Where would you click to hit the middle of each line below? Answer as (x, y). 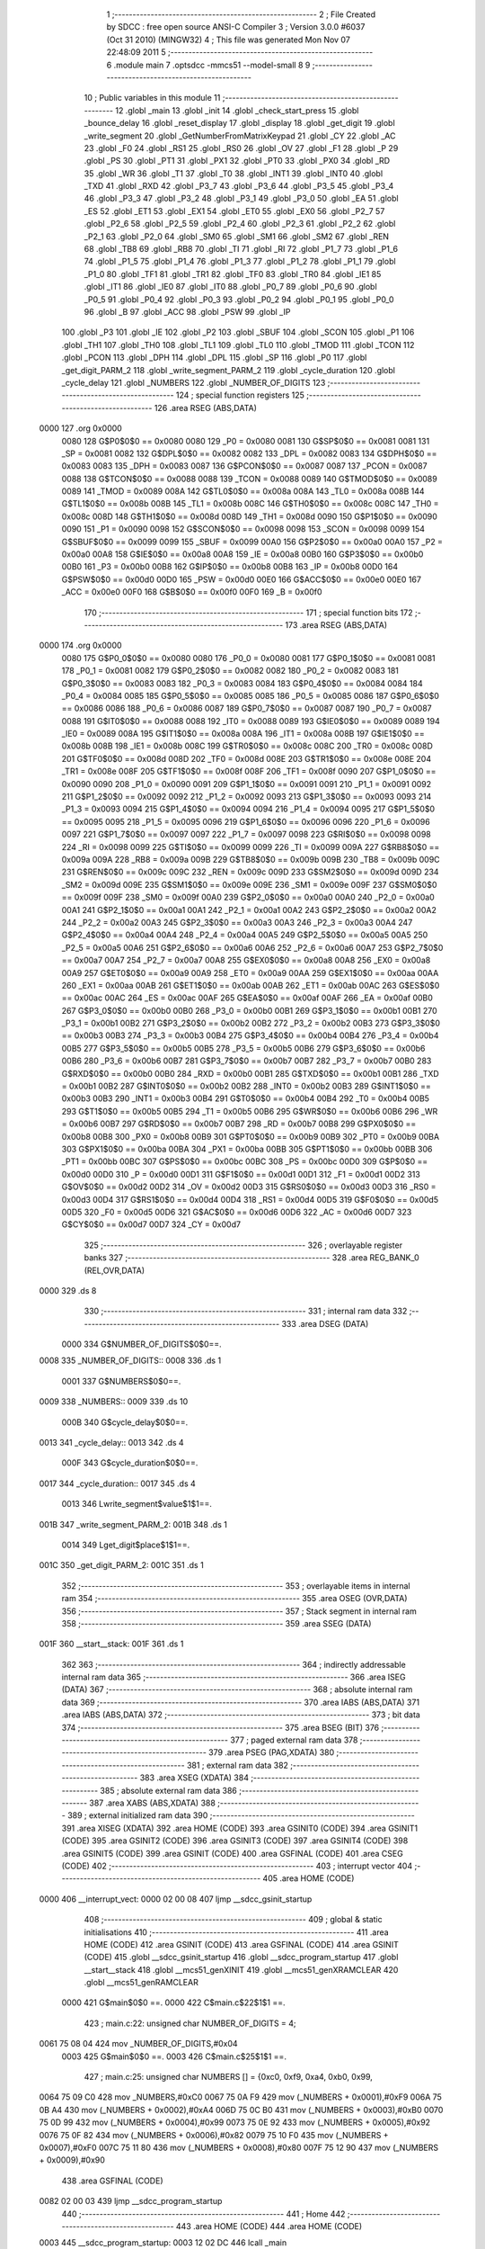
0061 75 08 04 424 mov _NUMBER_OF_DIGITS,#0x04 (138, 2044)
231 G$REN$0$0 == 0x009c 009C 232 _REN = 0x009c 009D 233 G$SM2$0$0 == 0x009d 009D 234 (250, 872)
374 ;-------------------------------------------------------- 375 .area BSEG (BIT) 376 (220, 1727)
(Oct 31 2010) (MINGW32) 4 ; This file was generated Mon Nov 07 (228, 40)
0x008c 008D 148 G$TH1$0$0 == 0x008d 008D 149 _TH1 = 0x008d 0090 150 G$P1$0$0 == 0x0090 (249, 516)
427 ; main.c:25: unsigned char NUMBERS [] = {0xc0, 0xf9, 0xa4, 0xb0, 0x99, (228, 2077)
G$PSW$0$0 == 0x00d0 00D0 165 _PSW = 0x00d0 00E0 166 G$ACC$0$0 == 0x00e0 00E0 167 (242, 579)
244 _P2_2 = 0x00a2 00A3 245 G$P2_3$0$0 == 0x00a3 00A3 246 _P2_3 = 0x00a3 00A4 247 (237, 922)
